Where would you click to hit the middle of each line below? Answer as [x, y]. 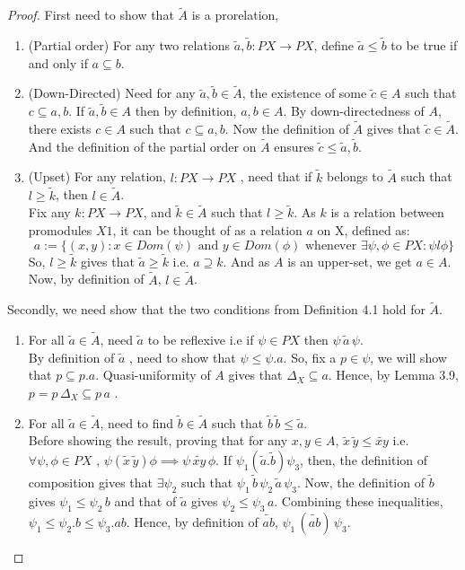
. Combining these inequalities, [359, 500]
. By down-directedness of [354, 111]
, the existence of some [304, 93]
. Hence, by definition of [192, 521]
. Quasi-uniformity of [153, 375]
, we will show [408, 357]
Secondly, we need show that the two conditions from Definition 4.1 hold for [216, 309]
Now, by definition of [86, 279]
